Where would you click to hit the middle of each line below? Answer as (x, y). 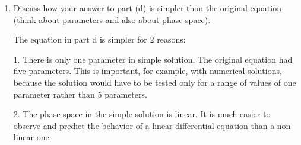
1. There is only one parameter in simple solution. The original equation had (153, 59)
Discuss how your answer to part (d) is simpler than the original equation (147, 8)
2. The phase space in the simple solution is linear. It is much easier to (142, 114)
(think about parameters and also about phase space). (112, 19)
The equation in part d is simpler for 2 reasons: (99, 39)
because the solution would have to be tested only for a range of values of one (155, 82)
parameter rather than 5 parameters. (80, 94)
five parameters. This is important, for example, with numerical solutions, (148, 71)
